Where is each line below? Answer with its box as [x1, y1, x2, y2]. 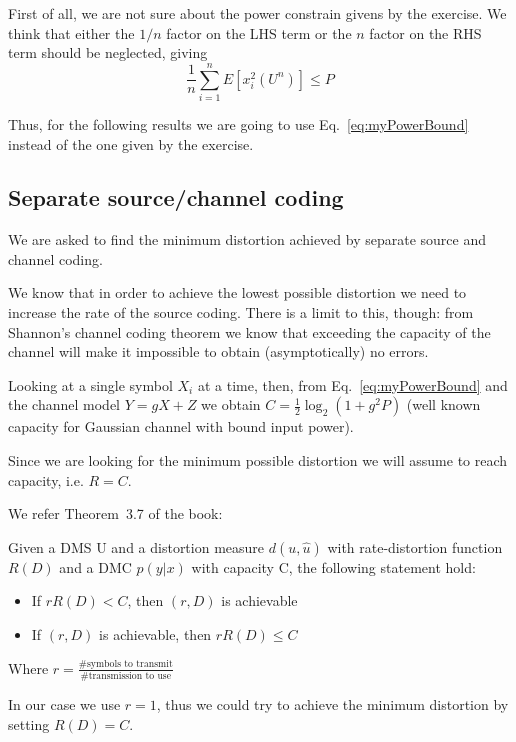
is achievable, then [99, 624, 212, 645]
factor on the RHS [369, 22, 482, 43]
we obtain [201, 394, 261, 415]
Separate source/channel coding [8, 182, 344, 213]
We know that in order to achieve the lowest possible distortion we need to [8, 282, 467, 303]
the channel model [8, 394, 120, 415]
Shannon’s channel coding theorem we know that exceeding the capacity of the [8, 321, 491, 342]
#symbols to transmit [78, 659, 173, 670]
